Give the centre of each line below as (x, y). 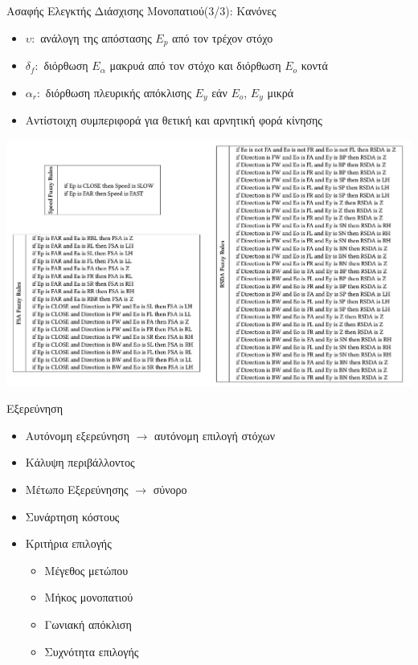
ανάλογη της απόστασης (96, 37)
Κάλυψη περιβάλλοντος (80, 462)
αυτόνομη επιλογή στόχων (215, 435)
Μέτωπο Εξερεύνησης (77, 489)
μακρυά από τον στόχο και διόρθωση (195, 65)
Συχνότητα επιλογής (92, 651)
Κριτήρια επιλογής (68, 543)
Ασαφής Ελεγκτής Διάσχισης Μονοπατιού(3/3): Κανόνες (141, 10)
